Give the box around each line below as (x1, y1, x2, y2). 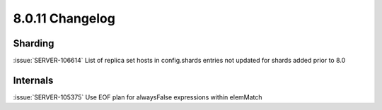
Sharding (13, 37, 54, 49)
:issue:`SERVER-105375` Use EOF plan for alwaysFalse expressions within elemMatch (13, 92, 262, 102)
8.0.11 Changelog (13, 11, 116, 26)
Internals (13, 74, 54, 86)
